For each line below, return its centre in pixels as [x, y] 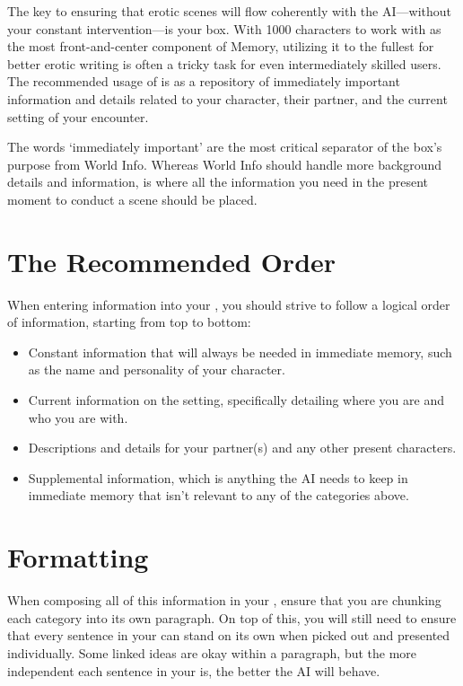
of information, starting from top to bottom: [129, 322]
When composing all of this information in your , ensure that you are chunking [224, 600]
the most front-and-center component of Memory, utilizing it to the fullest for [221, 46]
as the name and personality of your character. [157, 369]
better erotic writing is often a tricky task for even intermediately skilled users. [224, 63]
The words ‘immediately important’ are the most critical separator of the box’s [225, 147]
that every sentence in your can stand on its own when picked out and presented [229, 635]
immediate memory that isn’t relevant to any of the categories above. [218, 495]
